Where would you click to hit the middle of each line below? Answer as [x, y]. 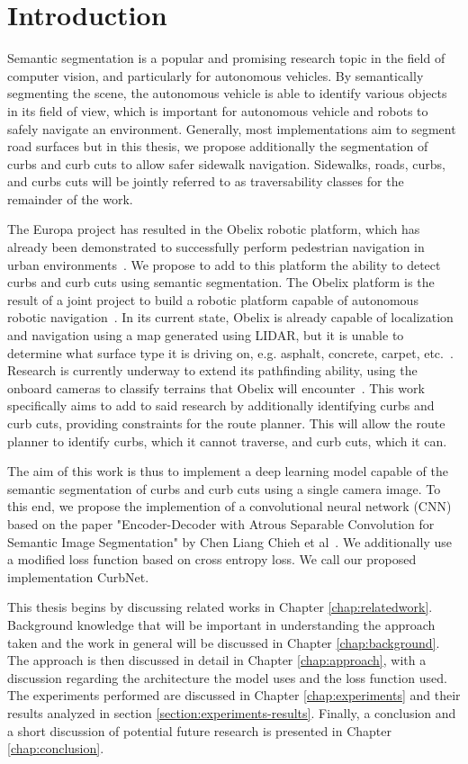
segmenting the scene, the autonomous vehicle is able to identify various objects [227, 93]
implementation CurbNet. [78, 576]
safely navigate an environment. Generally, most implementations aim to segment [232, 128]
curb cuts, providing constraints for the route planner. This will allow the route [226, 423]
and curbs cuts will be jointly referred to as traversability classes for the [206, 181]
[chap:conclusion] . [56, 748]
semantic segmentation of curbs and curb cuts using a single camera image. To [224, 488]
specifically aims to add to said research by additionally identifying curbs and [221, 405]
